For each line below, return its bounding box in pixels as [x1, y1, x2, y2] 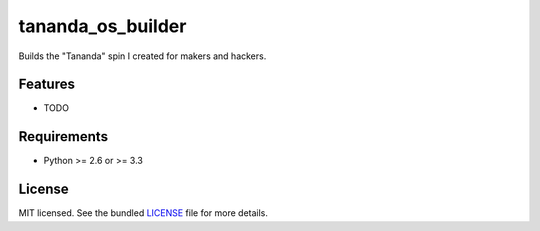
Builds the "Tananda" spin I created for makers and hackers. [18, 50, 267, 62]
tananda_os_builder [18, 15, 187, 37]
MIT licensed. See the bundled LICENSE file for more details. [18, 207, 269, 219]
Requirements [18, 128, 109, 145]
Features [18, 76, 75, 93]
